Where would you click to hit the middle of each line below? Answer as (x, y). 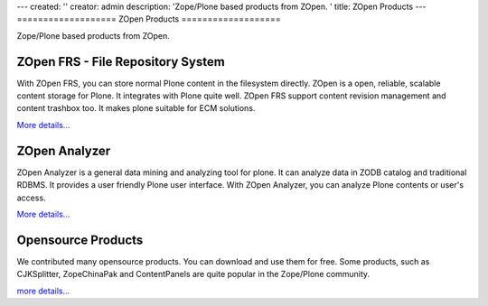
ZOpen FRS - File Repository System (121, 62)
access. (31, 198)
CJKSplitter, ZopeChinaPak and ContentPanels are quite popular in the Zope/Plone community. (193, 274)
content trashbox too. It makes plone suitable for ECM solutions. (136, 108)
